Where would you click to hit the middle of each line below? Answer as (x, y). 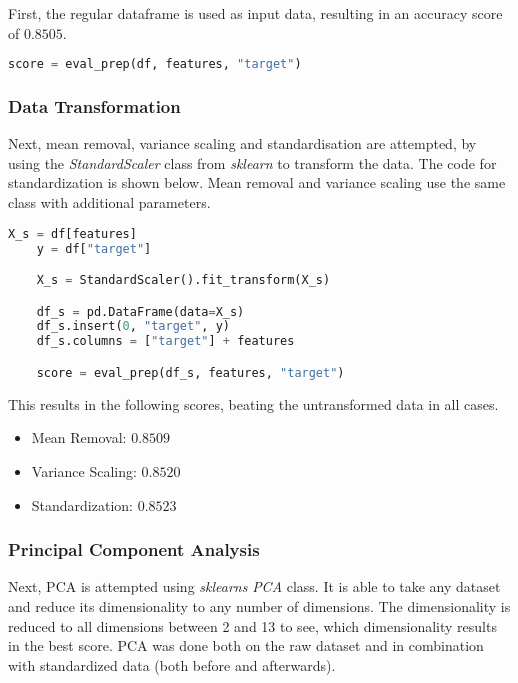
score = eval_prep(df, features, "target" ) (155, 64)
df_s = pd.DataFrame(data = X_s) (140, 311)
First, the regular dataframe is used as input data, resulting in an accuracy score (255, 13)
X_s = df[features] (72, 233)
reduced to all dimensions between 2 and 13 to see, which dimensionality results (252, 625)
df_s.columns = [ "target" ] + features (165, 341)
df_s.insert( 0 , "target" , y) (133, 326)
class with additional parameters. (109, 202)
